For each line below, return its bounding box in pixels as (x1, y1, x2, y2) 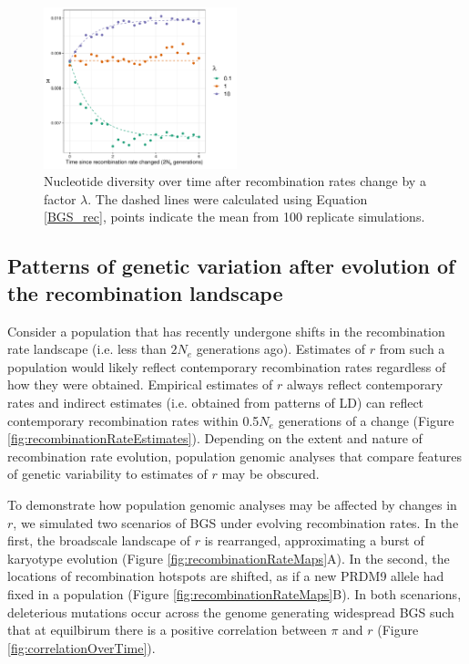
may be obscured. (221, 464, 320, 483)
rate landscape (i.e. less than (7, 339, 167, 358)
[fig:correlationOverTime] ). (7, 638, 156, 657)
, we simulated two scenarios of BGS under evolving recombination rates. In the (13, 513, 459, 532)
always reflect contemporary (286, 375, 444, 394)
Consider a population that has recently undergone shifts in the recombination (7, 321, 445, 340)
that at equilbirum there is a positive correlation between (7, 620, 327, 639)
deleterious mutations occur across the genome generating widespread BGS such (7, 602, 454, 621)
